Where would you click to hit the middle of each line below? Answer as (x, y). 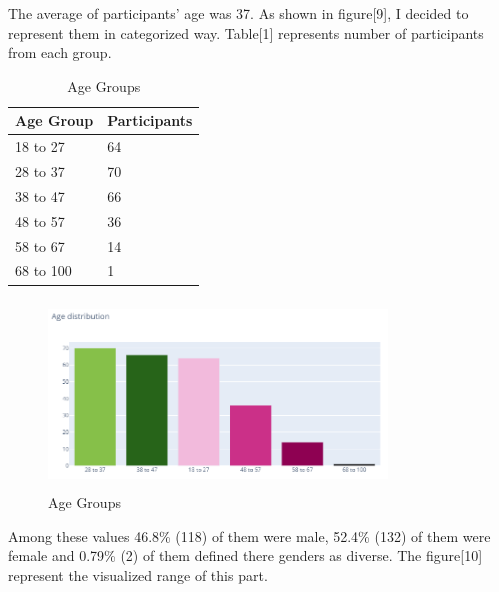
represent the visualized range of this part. (138, 574)
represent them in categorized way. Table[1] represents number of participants (246, 32)
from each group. (60, 52)
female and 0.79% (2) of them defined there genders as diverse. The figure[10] (245, 555)
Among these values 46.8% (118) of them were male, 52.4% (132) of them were (249, 535)
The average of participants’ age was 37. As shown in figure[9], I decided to (238, 13)
